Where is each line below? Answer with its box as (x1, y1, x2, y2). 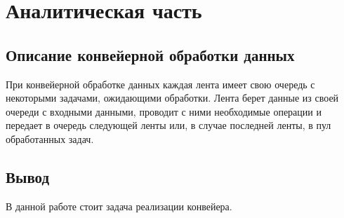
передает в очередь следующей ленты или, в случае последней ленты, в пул (6, 118, 331, 132)
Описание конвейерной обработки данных (6, 43, 295, 65)
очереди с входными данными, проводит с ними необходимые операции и (6, 104, 322, 118)
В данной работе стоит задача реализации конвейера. (6, 198, 232, 213)
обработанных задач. (6, 131, 94, 146)
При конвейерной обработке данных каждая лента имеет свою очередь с (6, 76, 315, 91)
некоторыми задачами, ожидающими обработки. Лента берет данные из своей (6, 90, 339, 105)
